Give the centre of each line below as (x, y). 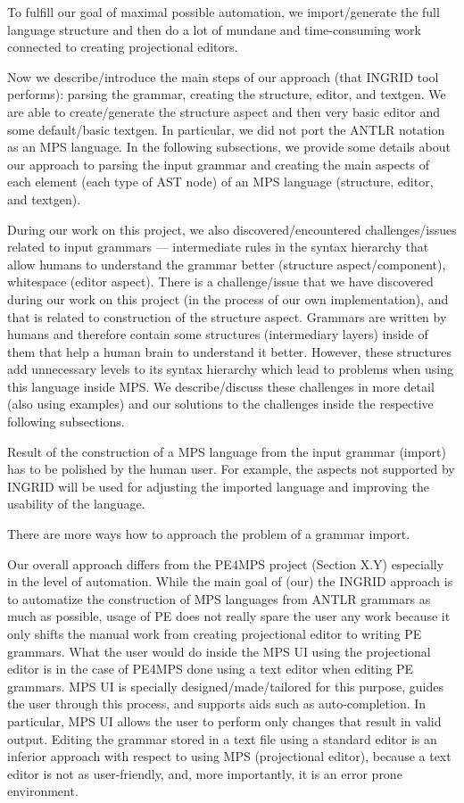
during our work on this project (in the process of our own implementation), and (228, 298)
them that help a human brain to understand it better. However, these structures (229, 351)
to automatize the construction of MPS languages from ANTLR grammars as (219, 598)
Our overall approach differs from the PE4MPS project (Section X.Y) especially (226, 563)
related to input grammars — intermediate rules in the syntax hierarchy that (218, 247)
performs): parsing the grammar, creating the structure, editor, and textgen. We (227, 94)
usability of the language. (76, 504)
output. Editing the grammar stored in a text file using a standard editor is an (222, 738)
